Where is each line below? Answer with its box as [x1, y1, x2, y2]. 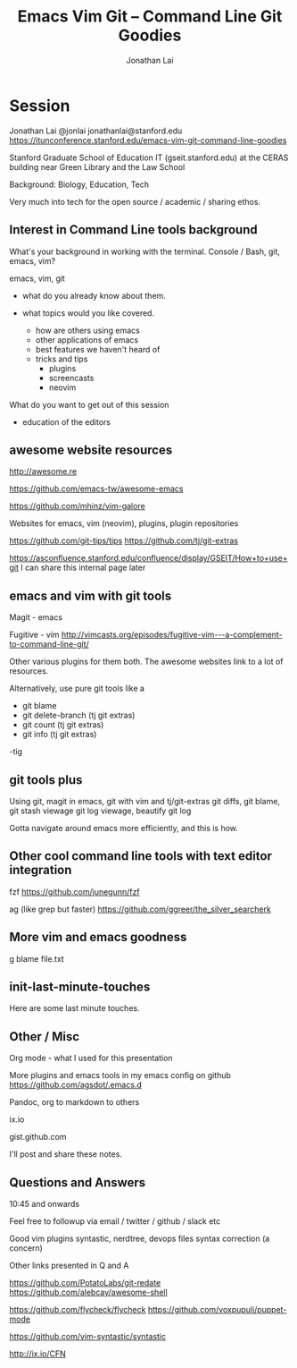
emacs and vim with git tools [9, 588, 172, 603]
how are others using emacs [35, 325, 140, 336]
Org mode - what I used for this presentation [9, 1053, 173, 1064]
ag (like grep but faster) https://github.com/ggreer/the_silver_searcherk [9, 904, 272, 914]
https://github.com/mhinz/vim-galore [9, 501, 145, 512]
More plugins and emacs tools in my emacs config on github [9, 1070, 232, 1081]
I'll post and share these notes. [9, 1149, 123, 1160]
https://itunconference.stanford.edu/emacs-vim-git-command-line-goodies [9, 134, 287, 145]
